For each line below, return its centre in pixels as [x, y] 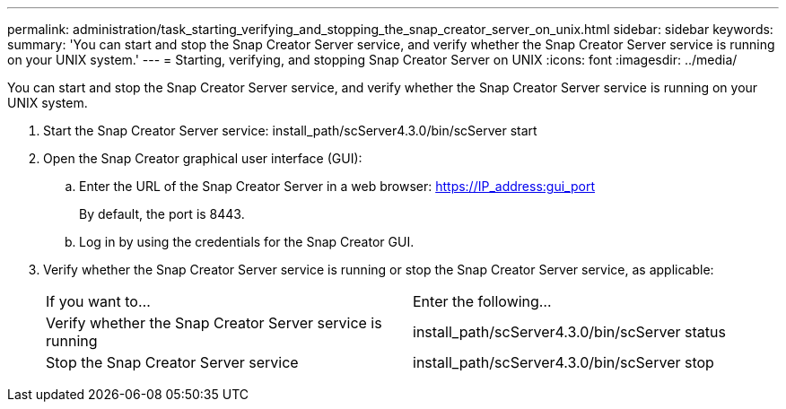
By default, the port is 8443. [162, 214]
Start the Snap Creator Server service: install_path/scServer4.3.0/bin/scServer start [290, 131]
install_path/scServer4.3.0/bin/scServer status [569, 332]
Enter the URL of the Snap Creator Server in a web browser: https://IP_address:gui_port [337, 186]
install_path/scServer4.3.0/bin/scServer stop [563, 362]
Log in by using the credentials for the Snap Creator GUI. [247, 242]
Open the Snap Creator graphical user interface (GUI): [203, 158]
